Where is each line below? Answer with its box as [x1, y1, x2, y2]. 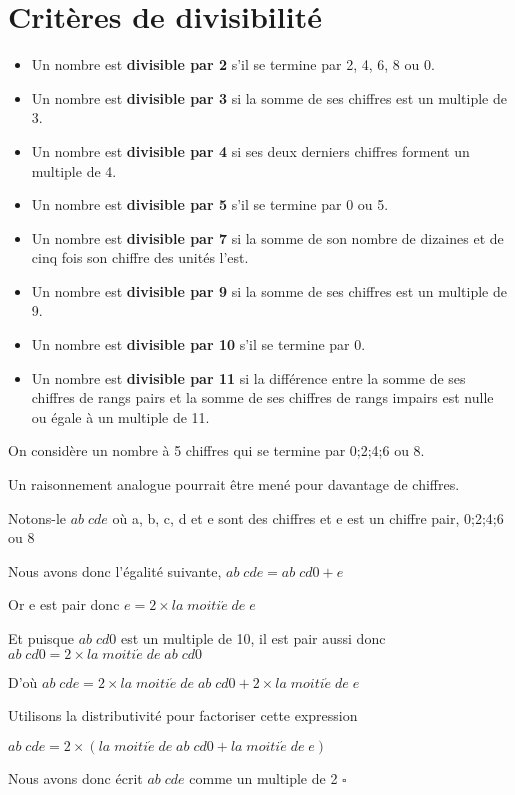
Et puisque [8, 628, 75, 648]
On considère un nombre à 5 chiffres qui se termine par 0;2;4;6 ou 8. [8, 440, 425, 461]
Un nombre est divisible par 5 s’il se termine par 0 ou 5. [31, 194, 389, 215]
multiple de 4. [31, 160, 117, 181]
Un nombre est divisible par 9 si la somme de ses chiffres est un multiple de [31, 280, 507, 301]
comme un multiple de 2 [189, 768, 338, 788]
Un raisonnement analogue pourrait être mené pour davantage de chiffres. [8, 474, 460, 495]
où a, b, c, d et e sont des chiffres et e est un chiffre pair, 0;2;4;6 [112, 507, 504, 528]
